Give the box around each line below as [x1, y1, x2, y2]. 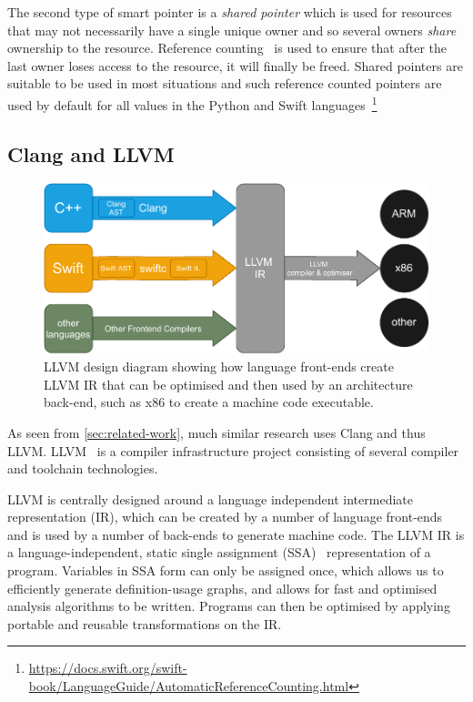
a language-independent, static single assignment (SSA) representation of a [7, 543, 431, 562]
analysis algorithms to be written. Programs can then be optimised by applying [7, 596, 450, 616]
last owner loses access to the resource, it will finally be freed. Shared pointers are [7, 56, 463, 75]
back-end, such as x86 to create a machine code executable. [44, 392, 374, 412]
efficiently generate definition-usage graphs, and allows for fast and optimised [7, 578, 438, 597]
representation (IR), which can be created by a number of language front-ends [7, 507, 443, 526]
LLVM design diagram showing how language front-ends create [44, 357, 394, 376]
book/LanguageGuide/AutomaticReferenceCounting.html [28, 677, 349, 696]
